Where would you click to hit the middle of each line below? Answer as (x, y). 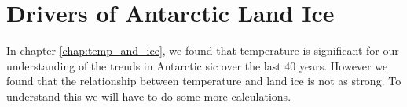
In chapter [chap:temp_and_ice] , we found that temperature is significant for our (203, 50)
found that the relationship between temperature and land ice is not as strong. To (204, 81)
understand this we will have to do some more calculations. (149, 96)
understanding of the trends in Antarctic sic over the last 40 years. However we (197, 65)
